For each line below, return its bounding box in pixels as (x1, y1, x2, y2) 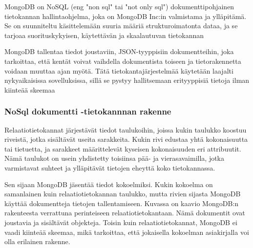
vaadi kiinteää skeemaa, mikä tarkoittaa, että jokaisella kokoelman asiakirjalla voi (4, 227, 249, 237)
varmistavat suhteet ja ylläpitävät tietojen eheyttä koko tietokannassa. (4, 162, 215, 172)
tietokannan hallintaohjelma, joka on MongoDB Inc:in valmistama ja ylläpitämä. (4, 11, 247, 21)
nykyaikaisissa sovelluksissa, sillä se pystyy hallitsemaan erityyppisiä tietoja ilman (4, 75, 250, 85)
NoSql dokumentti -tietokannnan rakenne (4, 105, 171, 117)
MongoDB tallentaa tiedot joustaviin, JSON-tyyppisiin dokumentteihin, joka (4, 46, 234, 57)
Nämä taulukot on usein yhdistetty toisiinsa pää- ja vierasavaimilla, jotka (4, 153, 225, 163)
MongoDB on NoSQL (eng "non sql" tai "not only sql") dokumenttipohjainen (4, 1, 234, 11)
